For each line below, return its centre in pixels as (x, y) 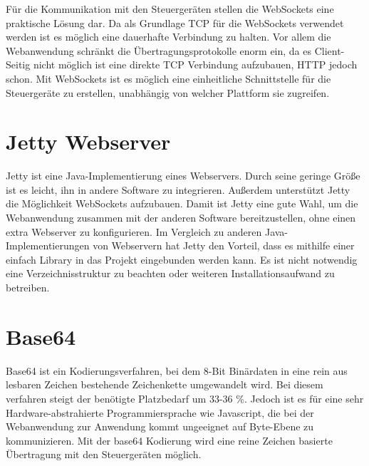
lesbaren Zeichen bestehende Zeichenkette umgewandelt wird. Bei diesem (165, 384)
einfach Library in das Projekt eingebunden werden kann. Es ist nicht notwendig (182, 259)
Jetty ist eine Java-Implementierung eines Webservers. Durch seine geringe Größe (183, 176)
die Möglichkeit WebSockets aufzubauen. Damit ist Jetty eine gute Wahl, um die (182, 203)
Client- (329, 50)
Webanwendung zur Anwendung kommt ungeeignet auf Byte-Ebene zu (160, 426)
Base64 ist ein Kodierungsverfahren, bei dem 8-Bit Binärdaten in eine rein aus (177, 370)
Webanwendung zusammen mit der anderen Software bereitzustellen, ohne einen (181, 218)
